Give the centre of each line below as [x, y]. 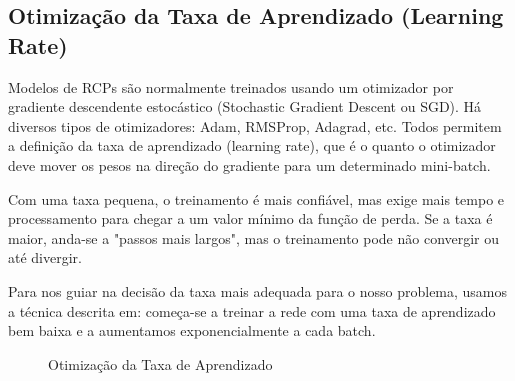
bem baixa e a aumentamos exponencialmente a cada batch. [192, 330]
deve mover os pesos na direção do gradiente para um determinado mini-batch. [249, 164]
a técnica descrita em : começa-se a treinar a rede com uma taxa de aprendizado [252, 310]
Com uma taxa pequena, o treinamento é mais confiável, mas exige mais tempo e [256, 198]
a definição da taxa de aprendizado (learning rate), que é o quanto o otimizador [252, 145]
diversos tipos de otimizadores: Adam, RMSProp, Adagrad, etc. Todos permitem [255, 125]
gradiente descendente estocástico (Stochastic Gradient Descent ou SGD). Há [245, 106]
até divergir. [45, 257]
